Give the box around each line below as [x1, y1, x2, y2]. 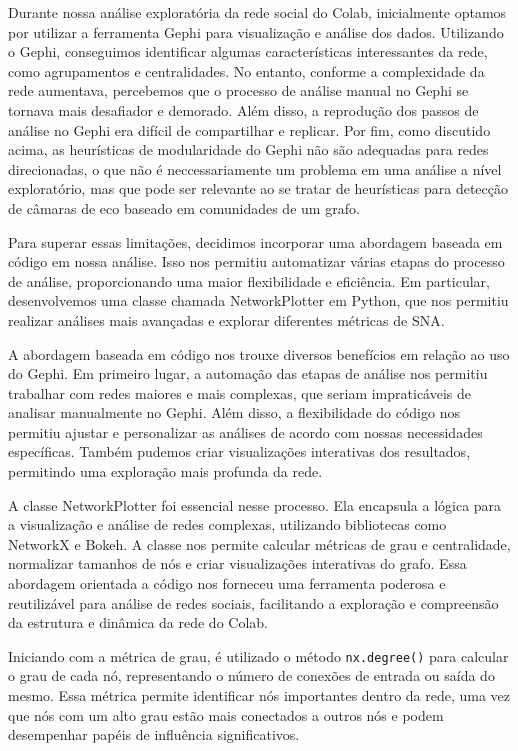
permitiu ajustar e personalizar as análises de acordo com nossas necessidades [8, 421, 483, 442]
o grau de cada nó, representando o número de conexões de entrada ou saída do [8, 665, 495, 686]
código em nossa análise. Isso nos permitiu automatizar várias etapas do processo [8, 251, 505, 272]
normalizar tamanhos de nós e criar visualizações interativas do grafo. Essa [8, 553, 467, 574]
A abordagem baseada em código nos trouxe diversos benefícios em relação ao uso [8, 343, 510, 364]
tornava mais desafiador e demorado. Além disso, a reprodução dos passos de [8, 99, 479, 120]
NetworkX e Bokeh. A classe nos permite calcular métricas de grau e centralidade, [8, 533, 511, 554]
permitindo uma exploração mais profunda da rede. [8, 461, 323, 482]
